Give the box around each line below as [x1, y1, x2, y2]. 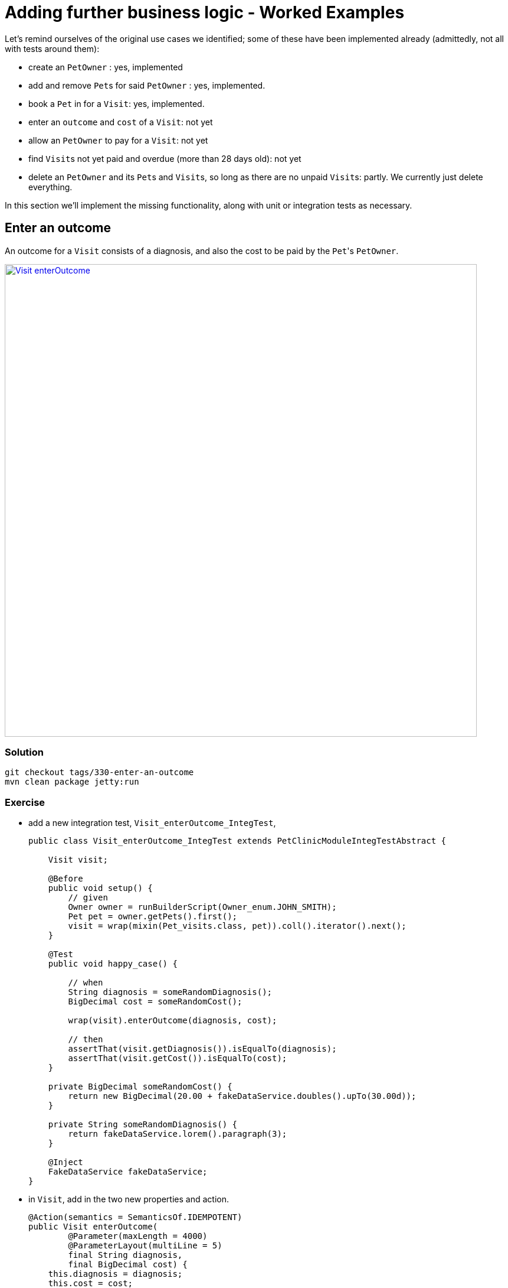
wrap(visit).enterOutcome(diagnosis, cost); [68, 1016, 277, 1026]
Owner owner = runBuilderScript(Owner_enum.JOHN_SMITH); [68, 902, 337, 912]
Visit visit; [48, 855, 108, 865]
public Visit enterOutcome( [28, 1222, 158, 1232]
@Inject [48, 1157, 83, 1167]
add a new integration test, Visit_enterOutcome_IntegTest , [28, 818, 276, 828]
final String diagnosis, [68, 1250, 183, 1260]
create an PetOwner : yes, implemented [28, 61, 183, 72]
